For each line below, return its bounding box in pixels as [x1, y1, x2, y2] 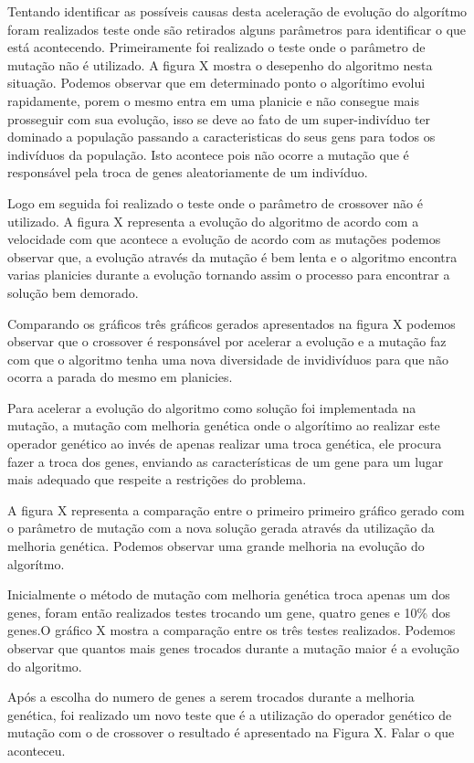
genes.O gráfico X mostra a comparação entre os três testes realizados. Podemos [7, 620, 456, 640]
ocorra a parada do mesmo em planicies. [7, 367, 233, 387]
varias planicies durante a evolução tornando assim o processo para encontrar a [7, 265, 450, 284]
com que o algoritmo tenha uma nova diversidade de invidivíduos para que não [7, 349, 448, 368]
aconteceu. [7, 740, 66, 759]
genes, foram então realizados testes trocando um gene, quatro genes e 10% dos [7, 602, 451, 621]
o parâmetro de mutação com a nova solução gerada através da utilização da [7, 518, 435, 537]
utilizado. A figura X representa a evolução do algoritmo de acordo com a [7, 211, 419, 230]
